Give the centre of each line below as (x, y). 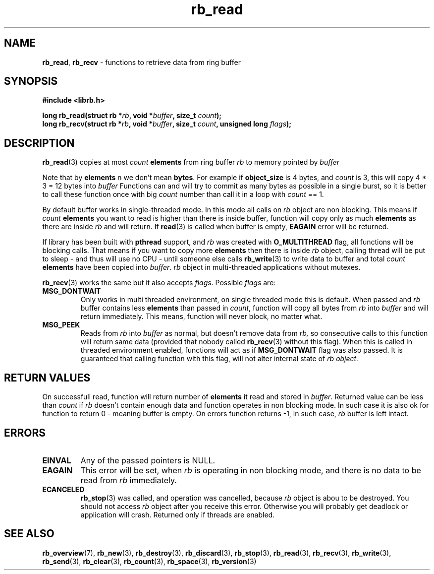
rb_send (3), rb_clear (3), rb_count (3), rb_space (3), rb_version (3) (149, 561)
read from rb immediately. (129, 480)
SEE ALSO (29, 534)
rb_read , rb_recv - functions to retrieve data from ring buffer (141, 62)
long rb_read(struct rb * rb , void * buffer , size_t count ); (132, 116)
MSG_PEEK (61, 325)
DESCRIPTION (39, 143)
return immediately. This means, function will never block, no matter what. (201, 317)
